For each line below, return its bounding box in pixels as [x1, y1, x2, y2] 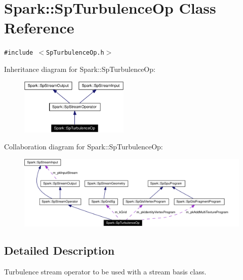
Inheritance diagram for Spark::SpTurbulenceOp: [4, 63, 155, 74]
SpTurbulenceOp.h [46, 49, 104, 57]
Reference [4, 17, 74, 38]
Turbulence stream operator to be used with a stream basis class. [4, 266, 207, 277]
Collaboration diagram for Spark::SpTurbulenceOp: [4, 141, 163, 152]
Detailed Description [4, 243, 115, 258]
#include [4, 49, 33, 57]
